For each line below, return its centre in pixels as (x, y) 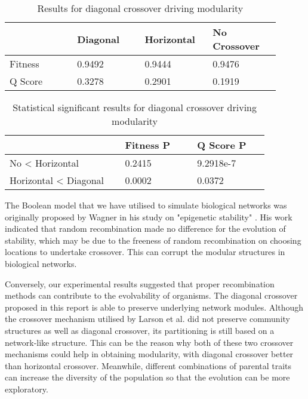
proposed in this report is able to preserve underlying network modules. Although (154, 307)
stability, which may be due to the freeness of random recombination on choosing (153, 240)
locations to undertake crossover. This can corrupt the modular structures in (145, 252)
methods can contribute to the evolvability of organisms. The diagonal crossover (151, 295)
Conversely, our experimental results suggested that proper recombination (140, 283)
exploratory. (27, 389)
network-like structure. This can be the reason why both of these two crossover (149, 342)
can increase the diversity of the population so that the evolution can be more (147, 377)
